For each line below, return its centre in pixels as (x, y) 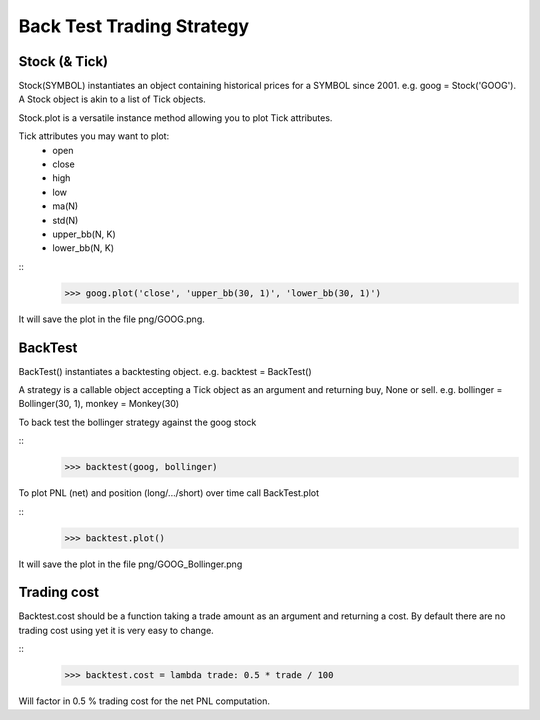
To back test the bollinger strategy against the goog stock (137, 422)
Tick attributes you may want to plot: (94, 136)
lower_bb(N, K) (83, 248)
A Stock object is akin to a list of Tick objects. (112, 99)
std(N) (65, 220)
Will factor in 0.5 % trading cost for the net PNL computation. (144, 701)
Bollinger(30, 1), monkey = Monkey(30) (99, 404)
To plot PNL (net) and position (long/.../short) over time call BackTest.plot (169, 493)
